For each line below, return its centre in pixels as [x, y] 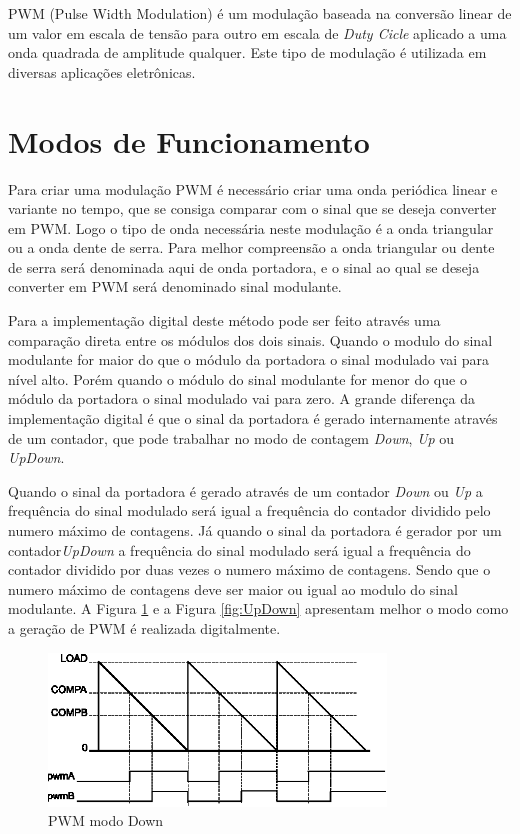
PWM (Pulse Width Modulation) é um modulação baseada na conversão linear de [260, 13]
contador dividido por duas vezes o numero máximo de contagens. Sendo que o [249, 569]
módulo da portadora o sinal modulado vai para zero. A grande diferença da [242, 398]
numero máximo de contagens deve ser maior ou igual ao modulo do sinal [233, 588]
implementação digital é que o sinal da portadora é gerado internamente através [253, 418]
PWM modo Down [106, 820]
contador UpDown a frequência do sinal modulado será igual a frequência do [239, 549]
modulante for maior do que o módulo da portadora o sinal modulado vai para [248, 359]
